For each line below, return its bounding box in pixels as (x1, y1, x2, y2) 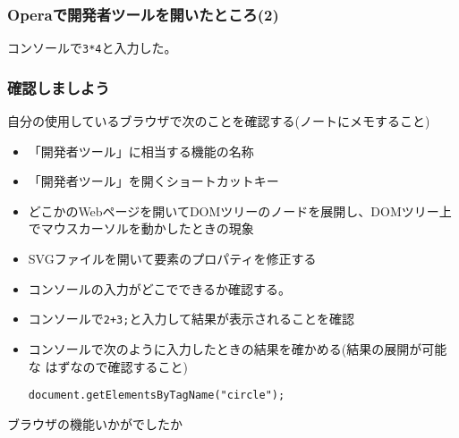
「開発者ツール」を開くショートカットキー (28, 172, 279, 190)
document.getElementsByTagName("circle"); (28, 389, 285, 402)
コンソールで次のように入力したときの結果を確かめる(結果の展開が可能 (28, 339, 447, 358)
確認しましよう (7, 76, 110, 98)
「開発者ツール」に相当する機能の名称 (28, 141, 254, 160)
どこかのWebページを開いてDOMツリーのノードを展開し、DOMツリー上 (28, 201, 452, 220)
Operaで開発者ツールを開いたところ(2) (7, 3, 279, 25)
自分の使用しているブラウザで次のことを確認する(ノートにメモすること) (7, 112, 430, 131)
